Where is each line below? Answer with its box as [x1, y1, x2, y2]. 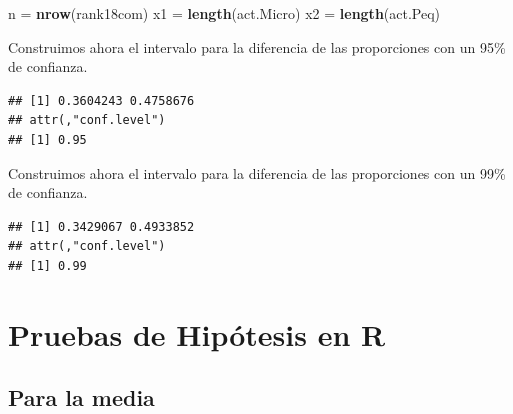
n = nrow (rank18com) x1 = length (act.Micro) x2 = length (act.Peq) [8, 3, 441, 23]
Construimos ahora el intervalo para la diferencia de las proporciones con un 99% [8, 162, 506, 183]
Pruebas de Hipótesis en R [8, 313, 386, 354]
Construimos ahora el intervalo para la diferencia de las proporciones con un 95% [8, 36, 506, 57]
